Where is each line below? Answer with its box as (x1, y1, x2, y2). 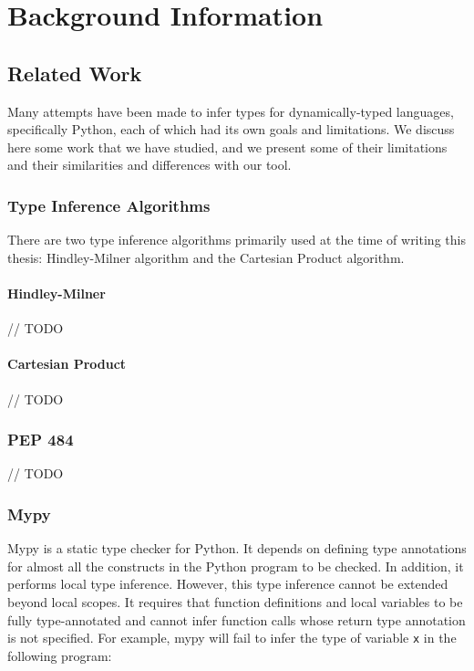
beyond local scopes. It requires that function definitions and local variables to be (7, 592, 463, 611)
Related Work (7, 58, 142, 87)
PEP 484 (7, 428, 74, 451)
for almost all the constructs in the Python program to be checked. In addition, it (7, 556, 464, 575)
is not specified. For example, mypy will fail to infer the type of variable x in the (7, 628, 457, 647)
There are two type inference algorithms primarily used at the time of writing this (7, 230, 466, 249)
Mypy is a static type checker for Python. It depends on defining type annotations (7, 539, 467, 558)
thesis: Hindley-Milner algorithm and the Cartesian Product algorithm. (7, 247, 405, 267)
